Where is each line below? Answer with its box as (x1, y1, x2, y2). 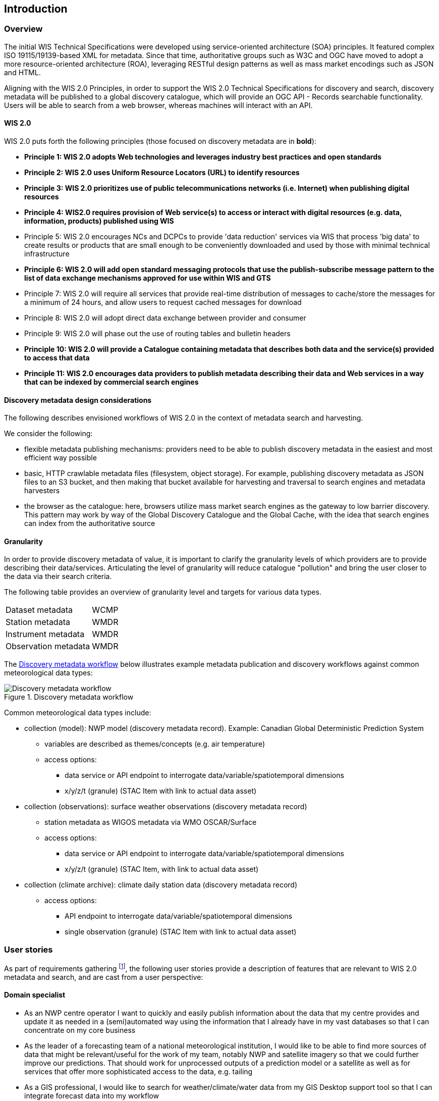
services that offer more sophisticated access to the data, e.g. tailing (24, 1067, 253, 1076)
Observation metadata (6, 641, 90, 652)
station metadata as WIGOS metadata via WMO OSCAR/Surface (44, 818, 257, 827)
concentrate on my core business (24, 1026, 136, 1035)
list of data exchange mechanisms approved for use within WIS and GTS (24, 274, 271, 283)
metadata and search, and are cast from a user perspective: (4, 972, 203, 981)
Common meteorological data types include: (4, 708, 151, 717)
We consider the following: (4, 429, 93, 438)
